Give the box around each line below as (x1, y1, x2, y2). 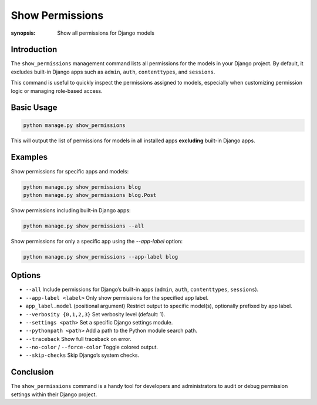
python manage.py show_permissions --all (23, 222, 144, 229)
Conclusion (11, 367, 54, 377)
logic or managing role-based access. (11, 87, 103, 94)
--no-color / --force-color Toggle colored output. (25, 344, 158, 351)
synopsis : (11, 29, 36, 36)
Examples (11, 152, 48, 162)
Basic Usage (11, 103, 58, 113)
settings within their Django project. (11, 391, 97, 398)
